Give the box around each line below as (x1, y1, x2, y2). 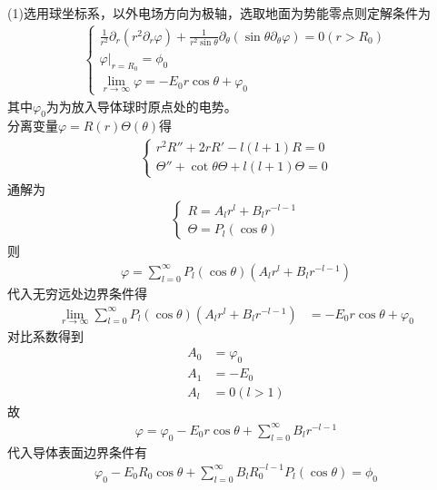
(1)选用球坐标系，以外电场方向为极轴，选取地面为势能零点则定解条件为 (7, 4, 431, 22)
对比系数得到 (7, 326, 84, 345)
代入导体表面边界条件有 (7, 442, 147, 461)
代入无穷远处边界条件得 (7, 283, 147, 302)
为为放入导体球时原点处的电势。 (45, 96, 237, 115)
